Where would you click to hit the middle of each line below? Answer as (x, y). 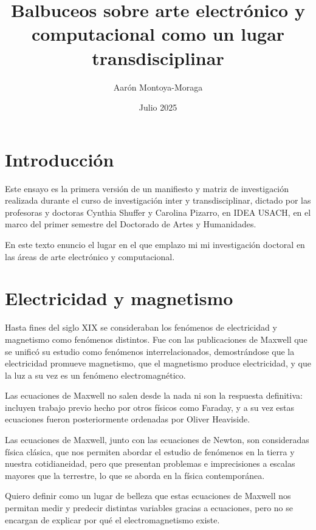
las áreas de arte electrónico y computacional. (90, 256)
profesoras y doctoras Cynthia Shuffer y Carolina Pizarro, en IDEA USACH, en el (158, 212)
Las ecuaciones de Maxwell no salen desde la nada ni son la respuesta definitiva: (154, 395)
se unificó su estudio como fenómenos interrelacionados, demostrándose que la (150, 351)
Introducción (60, 159)
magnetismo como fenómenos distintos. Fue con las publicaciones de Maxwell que (156, 339)
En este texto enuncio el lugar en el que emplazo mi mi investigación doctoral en (155, 244)
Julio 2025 (158, 107)
